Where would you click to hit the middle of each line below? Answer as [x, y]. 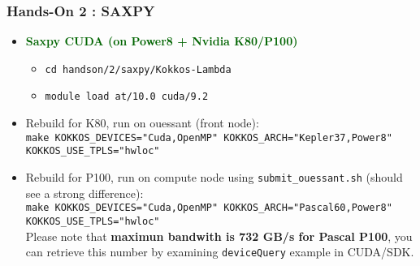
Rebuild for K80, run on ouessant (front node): [142, 123]
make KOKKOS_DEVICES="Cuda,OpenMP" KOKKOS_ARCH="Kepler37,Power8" [209, 137]
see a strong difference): [84, 193]
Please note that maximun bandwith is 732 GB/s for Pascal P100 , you [219, 236]
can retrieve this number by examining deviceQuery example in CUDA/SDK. [220, 252]
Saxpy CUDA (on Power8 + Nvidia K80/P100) [162, 41]
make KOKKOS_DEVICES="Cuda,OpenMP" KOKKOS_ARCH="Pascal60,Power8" [209, 208]
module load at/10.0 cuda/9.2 [127, 97]
